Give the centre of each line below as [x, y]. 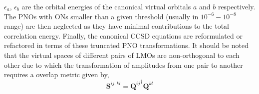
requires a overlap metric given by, [57, 74]
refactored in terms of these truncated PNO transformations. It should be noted [127, 45]
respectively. [237, 6]
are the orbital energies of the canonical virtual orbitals [106, 6]
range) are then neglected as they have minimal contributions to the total [117, 26]
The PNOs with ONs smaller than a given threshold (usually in [101, 16]
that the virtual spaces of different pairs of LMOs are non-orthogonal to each [122, 55]
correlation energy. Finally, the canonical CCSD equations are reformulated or [123, 35]
